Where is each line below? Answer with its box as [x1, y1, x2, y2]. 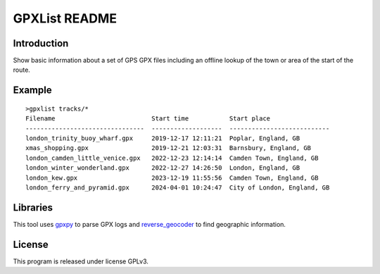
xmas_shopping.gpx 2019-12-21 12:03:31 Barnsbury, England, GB [25, 144, 312, 152]
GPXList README [13, 11, 118, 26]
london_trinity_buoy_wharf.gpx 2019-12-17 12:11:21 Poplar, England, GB [25, 135, 300, 142]
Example [13, 85, 52, 96]
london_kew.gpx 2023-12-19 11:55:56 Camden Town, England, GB [25, 173, 319, 182]
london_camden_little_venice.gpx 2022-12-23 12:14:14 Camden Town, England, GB [25, 154, 319, 162]
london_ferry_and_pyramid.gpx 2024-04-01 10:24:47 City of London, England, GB [25, 183, 330, 192]
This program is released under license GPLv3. [13, 257, 149, 266]
